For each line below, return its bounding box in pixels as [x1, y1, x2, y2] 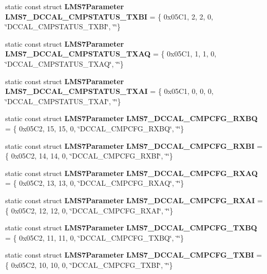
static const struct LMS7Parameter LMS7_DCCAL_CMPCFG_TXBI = [5, 249, 262, 260]
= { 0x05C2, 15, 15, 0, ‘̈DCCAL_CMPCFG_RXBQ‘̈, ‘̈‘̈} [5, 123, 184, 133]
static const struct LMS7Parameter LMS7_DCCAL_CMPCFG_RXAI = [5, 194, 263, 205]
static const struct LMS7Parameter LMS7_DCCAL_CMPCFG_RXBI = [5, 140, 263, 151]
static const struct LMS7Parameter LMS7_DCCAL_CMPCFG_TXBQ [5, 222, 257, 233]
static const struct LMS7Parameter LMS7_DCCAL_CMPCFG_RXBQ [5, 113, 258, 124]
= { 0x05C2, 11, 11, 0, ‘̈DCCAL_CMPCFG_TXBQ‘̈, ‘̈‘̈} [5, 232, 184, 243]
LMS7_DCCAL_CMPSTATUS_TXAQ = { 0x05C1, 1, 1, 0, [5, 48, 217, 59]
